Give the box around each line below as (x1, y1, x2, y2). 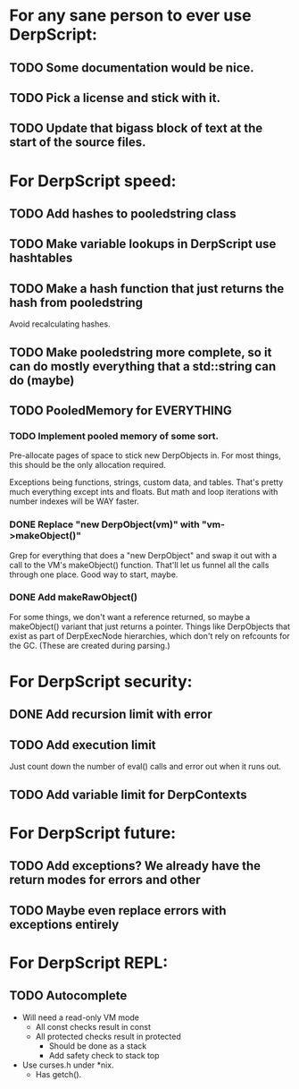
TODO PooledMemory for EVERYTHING (9, 403, 232, 418)
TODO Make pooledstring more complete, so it (9, 345, 272, 360)
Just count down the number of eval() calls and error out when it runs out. (9, 761, 282, 772)
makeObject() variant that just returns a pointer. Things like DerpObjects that (9, 621, 291, 632)
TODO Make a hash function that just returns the (9, 281, 285, 296)
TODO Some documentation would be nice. (9, 60, 254, 75)
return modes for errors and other (9, 872, 201, 888)
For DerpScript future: (9, 822, 177, 843)
